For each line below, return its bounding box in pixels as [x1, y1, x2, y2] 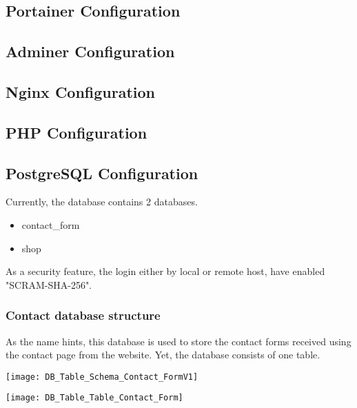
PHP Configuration [6, 121, 147, 143]
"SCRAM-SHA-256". [6, 277, 92, 292]
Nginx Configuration [6, 81, 156, 102]
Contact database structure [6, 307, 161, 324]
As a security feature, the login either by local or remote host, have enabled [6, 264, 325, 278]
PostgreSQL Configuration [6, 162, 198, 183]
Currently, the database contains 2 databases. [6, 194, 198, 209]
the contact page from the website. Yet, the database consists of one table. [6, 347, 320, 362]
